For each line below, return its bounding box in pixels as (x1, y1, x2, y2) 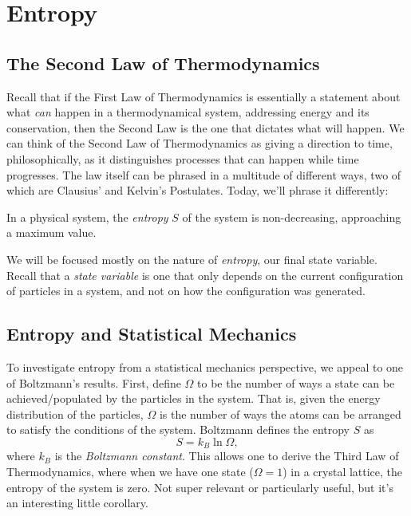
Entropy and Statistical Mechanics (6, 321, 297, 346)
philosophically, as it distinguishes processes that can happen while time (6, 150, 359, 167)
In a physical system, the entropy (6, 208, 168, 225)
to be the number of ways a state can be (197, 374, 395, 391)
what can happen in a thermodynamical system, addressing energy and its (6, 104, 370, 120)
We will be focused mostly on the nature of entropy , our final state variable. (6, 250, 377, 267)
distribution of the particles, (6, 405, 144, 422)
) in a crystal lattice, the (283, 463, 403, 479)
